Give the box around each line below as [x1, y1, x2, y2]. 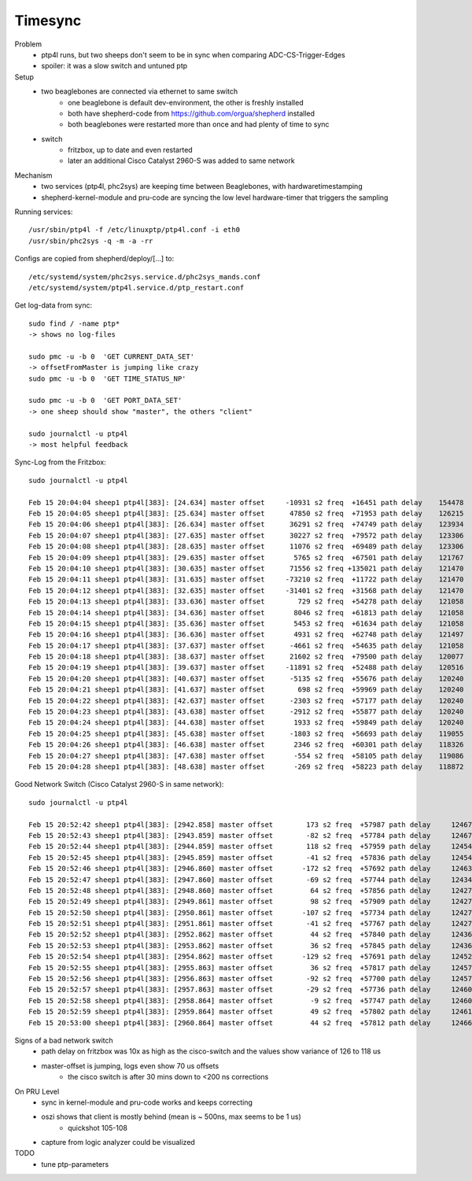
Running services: [14, 207, 73, 216]
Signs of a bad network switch [14, 1035, 113, 1045]
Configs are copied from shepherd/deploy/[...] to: [14, 254, 175, 264]
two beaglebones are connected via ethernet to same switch [41, 87, 238, 96]
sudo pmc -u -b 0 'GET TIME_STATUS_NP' [28, 374, 186, 383]
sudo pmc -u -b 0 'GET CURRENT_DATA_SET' [28, 352, 195, 361]
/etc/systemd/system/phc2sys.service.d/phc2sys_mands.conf [28, 272, 261, 281]
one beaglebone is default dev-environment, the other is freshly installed [68, 98, 304, 107]
